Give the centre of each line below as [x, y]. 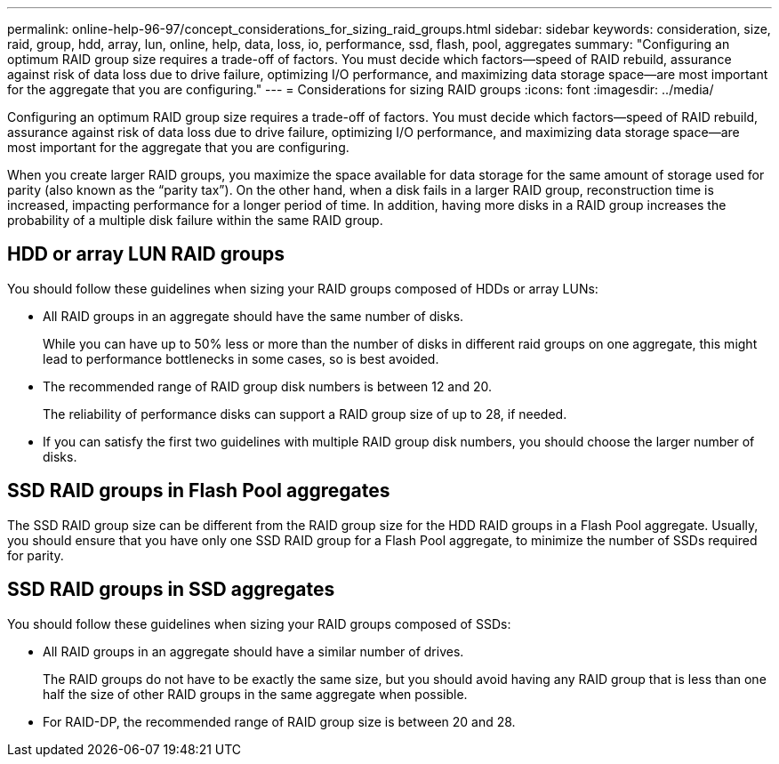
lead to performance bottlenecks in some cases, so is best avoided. [241, 358]
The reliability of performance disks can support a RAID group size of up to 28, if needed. [305, 414]
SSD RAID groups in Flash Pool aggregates [199, 491]
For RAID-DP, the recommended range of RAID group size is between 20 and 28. [279, 721]
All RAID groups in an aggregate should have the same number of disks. [253, 316]
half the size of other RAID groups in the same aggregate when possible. [255, 694]
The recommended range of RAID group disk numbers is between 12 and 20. [268, 386]
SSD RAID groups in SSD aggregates [171, 590]
